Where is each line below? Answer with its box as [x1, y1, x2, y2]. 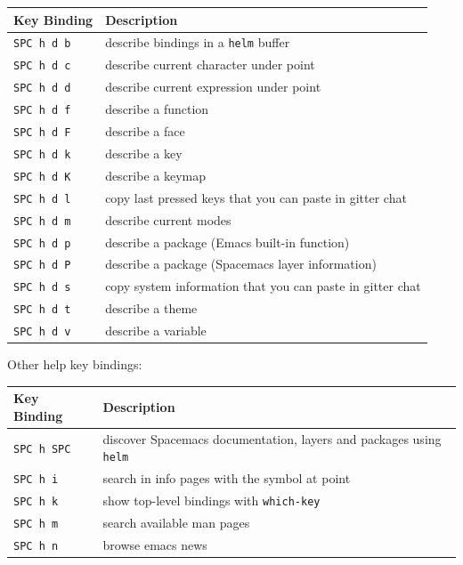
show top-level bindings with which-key [102, 491, 321, 510]
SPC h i [13, 473, 59, 487]
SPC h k [13, 496, 59, 509]
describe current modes [105, 210, 231, 229]
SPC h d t [13, 303, 71, 317]
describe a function [105, 100, 209, 118]
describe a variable [105, 321, 207, 340]
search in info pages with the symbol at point [102, 469, 351, 488]
